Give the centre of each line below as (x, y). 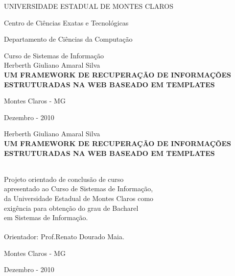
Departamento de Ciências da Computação (68, 39)
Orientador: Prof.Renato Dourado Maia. (64, 237)
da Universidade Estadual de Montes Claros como (79, 198)
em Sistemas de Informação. (46, 217)
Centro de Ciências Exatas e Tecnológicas (66, 22)
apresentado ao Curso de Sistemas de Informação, (79, 188)
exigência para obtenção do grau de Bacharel (71, 208)
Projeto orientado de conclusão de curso (64, 179)
